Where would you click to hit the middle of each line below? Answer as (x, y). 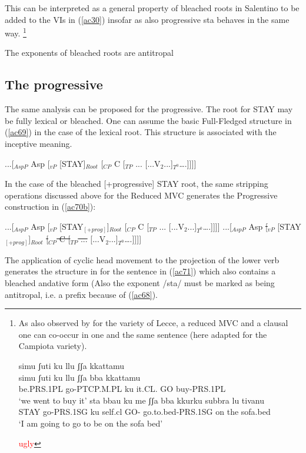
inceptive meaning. (39, 144)
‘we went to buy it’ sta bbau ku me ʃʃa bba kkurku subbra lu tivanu (141, 400)
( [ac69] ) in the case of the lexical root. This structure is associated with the (141, 132)
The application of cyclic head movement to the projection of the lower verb (142, 259)
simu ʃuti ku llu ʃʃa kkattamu (71, 366)
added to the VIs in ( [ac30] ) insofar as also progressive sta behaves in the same (147, 19)
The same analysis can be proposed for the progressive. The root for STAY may (149, 109)
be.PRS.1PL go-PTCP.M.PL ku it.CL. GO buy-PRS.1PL (122, 389)
